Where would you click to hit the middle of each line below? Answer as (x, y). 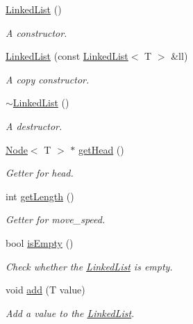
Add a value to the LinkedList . (70, 313)
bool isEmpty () (40, 242)
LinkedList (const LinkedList (67, 56)
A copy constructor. (48, 79)
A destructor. (34, 125)
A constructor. (36, 32)
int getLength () (40, 196)
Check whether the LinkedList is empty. (89, 266)
